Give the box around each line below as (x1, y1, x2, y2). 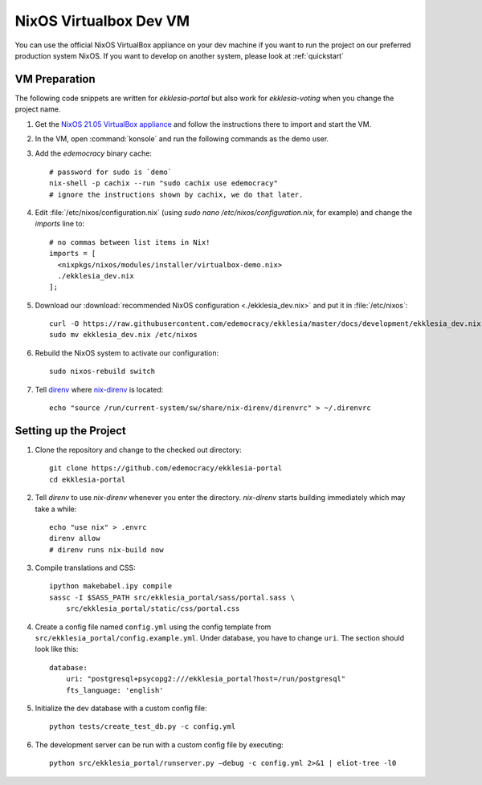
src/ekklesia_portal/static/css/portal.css (65, 604, 240, 613)
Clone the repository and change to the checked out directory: (35, 445, 242, 454)
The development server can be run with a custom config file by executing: (35, 739, 284, 750)
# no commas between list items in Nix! (49, 238, 210, 246)
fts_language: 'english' (65, 685, 164, 694)
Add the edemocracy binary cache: (35, 148, 153, 158)
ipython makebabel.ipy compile (49, 582, 173, 591)
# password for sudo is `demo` (49, 167, 173, 177)
